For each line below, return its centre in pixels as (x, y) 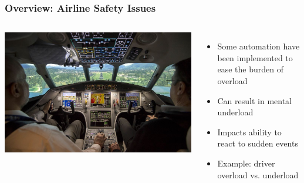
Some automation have (259, 46)
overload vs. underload (258, 174)
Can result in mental (254, 100)
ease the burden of (250, 69)
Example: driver (246, 163)
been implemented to (255, 57)
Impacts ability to (249, 132)
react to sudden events (258, 143)
